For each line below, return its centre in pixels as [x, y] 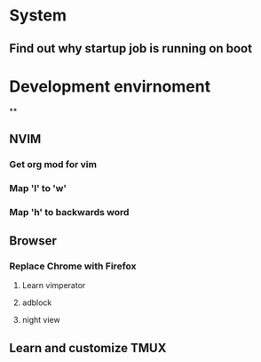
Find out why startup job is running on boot [131, 48]
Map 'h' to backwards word [69, 212]
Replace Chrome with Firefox [73, 266]
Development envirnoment [110, 86]
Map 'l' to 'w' [38, 188]
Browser [33, 241]
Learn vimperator [54, 286]
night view [41, 320]
